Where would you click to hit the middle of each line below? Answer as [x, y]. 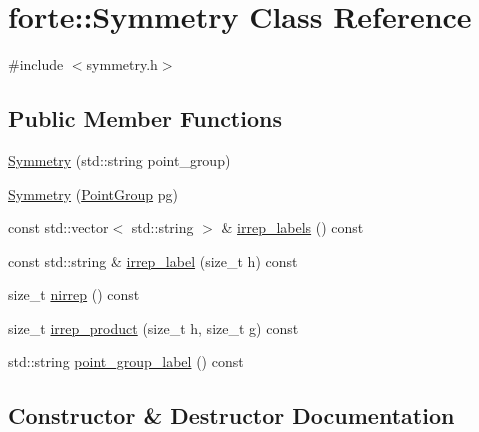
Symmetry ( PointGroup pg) [93, 193]
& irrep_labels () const [292, 227]
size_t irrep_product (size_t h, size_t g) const [153, 327]
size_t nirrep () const [74, 294]
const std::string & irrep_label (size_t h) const [153, 260]
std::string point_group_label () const [126, 361]
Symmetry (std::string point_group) [119, 159]
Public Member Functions [145, 118]
